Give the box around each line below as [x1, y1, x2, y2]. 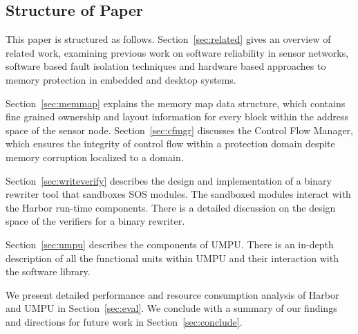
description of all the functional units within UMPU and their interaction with [6, 250, 339, 265]
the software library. [6, 264, 91, 279]
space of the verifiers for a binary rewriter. [6, 214, 185, 228]
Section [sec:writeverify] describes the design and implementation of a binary [6, 173, 332, 187]
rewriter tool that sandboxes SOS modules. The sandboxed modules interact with [6, 187, 351, 201]
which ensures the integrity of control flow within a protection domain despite [6, 136, 335, 151]
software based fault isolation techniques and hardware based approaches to [6, 59, 326, 73]
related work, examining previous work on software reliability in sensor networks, [6, 45, 349, 59]
